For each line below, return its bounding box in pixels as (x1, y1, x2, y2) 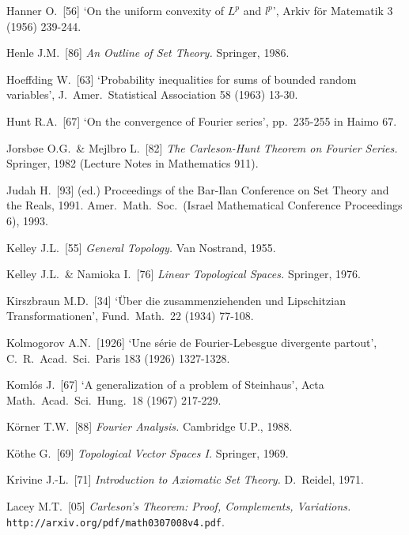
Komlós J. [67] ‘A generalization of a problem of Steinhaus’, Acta (6, 376, 324, 393)
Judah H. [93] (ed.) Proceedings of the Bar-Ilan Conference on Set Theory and (6, 181, 389, 198)
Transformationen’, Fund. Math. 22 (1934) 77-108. (6, 307, 254, 324)
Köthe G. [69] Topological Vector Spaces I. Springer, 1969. (6, 444, 289, 461)
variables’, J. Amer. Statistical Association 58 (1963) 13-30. (6, 86, 298, 103)
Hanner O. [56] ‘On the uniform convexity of (6, 2, 225, 18)
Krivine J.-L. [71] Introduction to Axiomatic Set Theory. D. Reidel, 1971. (6, 471, 364, 488)
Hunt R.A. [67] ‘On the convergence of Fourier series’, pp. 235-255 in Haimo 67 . (6, 112, 397, 129)
